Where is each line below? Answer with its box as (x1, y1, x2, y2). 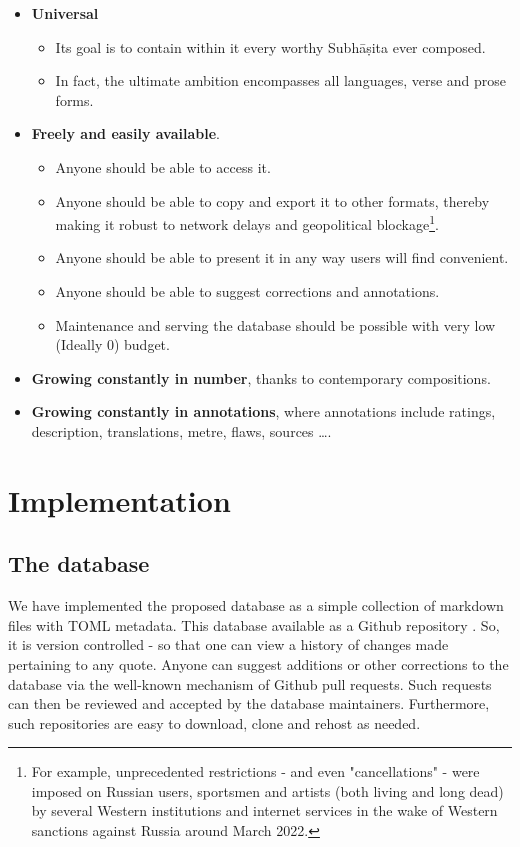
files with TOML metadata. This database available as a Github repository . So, (8, 614, 500, 635)
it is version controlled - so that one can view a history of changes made (8, 634, 449, 655)
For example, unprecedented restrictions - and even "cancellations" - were (31, 761, 480, 782)
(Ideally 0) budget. (55, 334, 170, 355)
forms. (55, 89, 94, 110)
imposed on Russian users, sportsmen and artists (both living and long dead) (31, 780, 504, 801)
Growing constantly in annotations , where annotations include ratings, (31, 401, 496, 422)
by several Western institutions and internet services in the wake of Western (31, 800, 498, 821)
